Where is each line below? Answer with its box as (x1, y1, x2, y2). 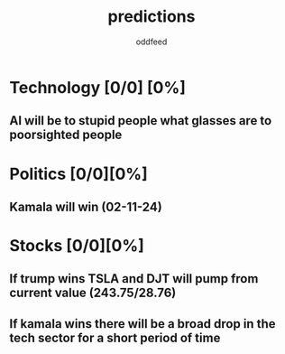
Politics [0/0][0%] (9, 163, 149, 184)
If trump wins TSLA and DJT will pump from (9, 271, 259, 286)
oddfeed (135, 36, 168, 47)
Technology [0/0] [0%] (9, 77, 187, 98)
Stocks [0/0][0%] (9, 236, 144, 256)
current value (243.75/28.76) (9, 285, 177, 301)
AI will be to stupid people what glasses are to (9, 113, 272, 128)
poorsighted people (9, 127, 123, 143)
